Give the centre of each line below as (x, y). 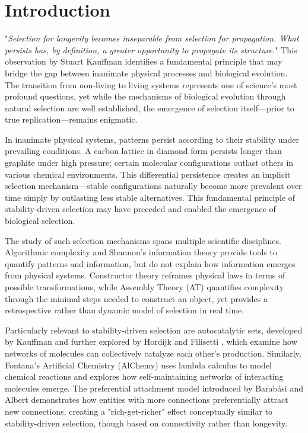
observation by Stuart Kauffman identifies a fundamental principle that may (144, 61)
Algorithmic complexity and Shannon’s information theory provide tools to (141, 252)
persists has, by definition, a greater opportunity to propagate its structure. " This (151, 49)
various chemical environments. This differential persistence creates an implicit (148, 174)
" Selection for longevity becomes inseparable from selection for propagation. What (152, 38)
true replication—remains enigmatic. (71, 119)
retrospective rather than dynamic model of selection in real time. (125, 310)
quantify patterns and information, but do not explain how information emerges (150, 263)
